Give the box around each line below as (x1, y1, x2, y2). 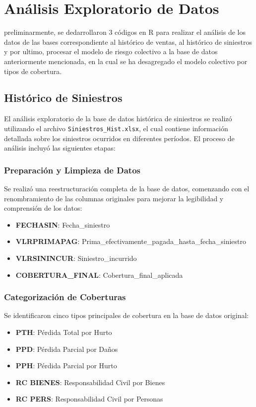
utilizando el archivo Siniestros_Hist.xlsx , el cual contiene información (4, 123, 228, 133)
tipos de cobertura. (4, 66, 62, 76)
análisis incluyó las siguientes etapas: (4, 143, 116, 153)
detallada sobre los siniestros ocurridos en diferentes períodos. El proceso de (4, 133, 235, 143)
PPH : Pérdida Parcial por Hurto (15, 360, 117, 371)
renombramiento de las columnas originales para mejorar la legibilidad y (4, 193, 224, 203)
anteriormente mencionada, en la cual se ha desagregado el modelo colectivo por (4, 56, 248, 66)
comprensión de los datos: (4, 203, 82, 213)
